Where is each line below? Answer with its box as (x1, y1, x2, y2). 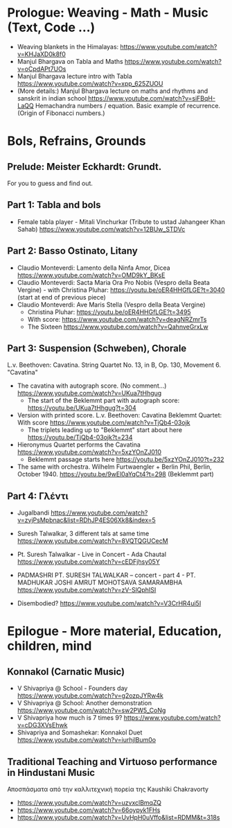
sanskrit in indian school (17, 94, 87, 102)
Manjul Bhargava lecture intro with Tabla (17, 71, 133, 80)
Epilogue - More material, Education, (7, 623, 222, 639)
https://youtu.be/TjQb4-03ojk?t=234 (27, 433, 133, 442)
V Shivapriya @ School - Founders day (17, 684, 128, 693)
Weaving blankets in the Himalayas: (17, 42, 119, 51)
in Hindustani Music (7, 766, 96, 778)
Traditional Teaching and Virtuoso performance (7, 756, 217, 768)
